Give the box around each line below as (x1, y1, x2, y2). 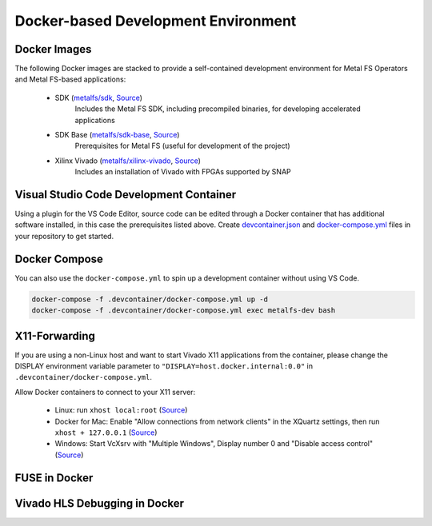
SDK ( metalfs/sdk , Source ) (54, 93, 143, 102)
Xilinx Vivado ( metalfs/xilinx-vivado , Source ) (54, 156, 202, 165)
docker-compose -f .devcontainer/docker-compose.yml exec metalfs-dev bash (31, 306, 336, 315)
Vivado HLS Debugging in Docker (14, 496, 184, 510)
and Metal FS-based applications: (14, 74, 126, 84)
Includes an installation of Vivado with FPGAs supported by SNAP (74, 167, 291, 177)
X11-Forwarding (14, 329, 96, 343)
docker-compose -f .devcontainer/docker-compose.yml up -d (31, 294, 268, 304)
